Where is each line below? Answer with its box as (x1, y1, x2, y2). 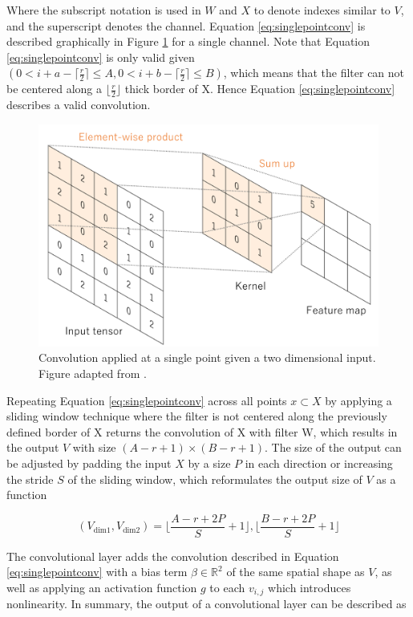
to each (209, 578, 245, 595)
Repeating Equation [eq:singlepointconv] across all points (6, 392, 287, 408)
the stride (6, 470, 54, 487)
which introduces (268, 578, 351, 595)
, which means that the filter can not (223, 64, 405, 81)
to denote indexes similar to (253, 2, 391, 18)
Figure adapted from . (38, 364, 147, 381)
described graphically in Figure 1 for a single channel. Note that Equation (6, 33, 370, 50)
